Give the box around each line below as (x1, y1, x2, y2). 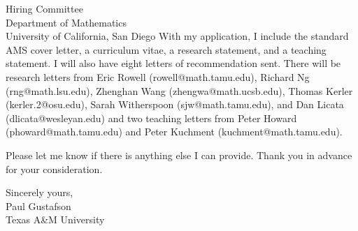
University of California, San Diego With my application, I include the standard (6, 29, 349, 43)
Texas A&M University (6, 212, 105, 227)
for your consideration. (6, 161, 103, 176)
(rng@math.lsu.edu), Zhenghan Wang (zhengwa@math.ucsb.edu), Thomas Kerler (6, 83, 353, 98)
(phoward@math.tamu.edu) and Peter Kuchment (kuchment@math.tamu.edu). (6, 124, 343, 139)
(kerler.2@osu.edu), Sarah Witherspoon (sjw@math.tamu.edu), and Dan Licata (6, 97, 344, 112)
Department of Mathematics (6, 15, 127, 29)
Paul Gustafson (6, 198, 71, 213)
